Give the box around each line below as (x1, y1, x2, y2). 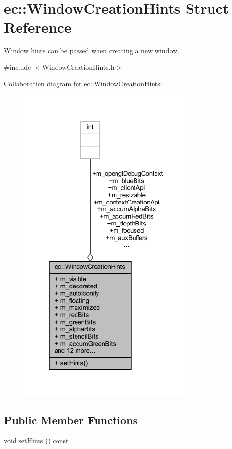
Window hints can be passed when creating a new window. (4, 45, 179, 56)
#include (4, 61, 31, 72)
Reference (4, 17, 72, 37)
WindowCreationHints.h (42, 61, 115, 72)
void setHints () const (4, 435, 69, 445)
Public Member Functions (4, 412, 137, 427)
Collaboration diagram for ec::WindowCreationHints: (4, 78, 162, 88)
